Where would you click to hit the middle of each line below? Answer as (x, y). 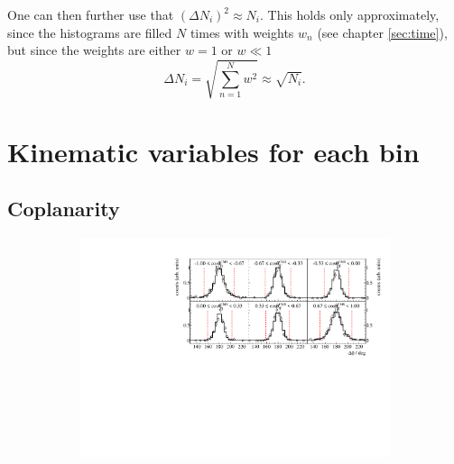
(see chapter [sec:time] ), (382, 32)
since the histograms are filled (90, 32)
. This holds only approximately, (350, 14)
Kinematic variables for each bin (213, 151)
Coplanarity (64, 209)
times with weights (242, 32)
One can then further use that (91, 14)
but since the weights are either (94, 50)
